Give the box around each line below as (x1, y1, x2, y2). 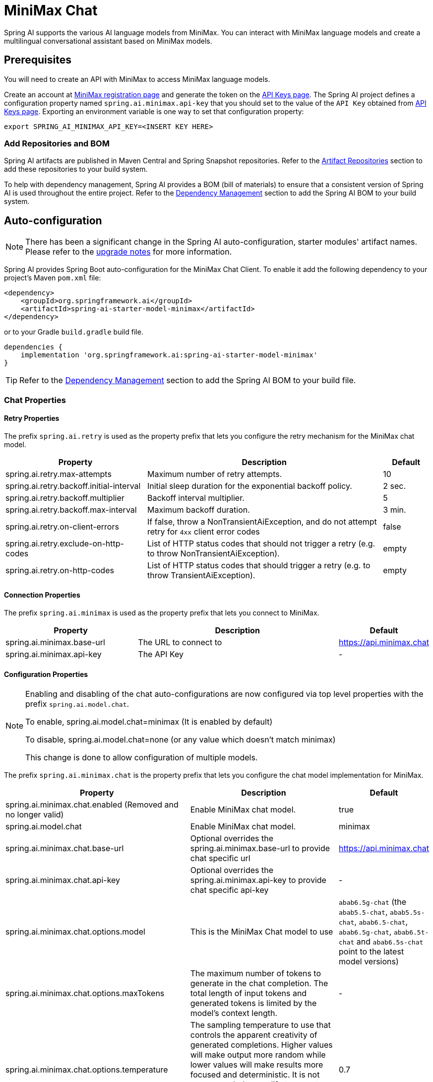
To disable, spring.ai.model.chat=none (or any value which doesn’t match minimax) (25, 735, 336, 745)
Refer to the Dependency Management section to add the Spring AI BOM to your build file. (19, 375, 356, 386)
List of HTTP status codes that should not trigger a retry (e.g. (147, 538, 375, 548)
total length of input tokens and (190, 988, 307, 999)
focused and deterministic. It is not (190, 1070, 320, 1080)
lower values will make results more (190, 1060, 323, 1070)
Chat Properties (4, 395, 66, 405)
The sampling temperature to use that (190, 1020, 331, 1030)
